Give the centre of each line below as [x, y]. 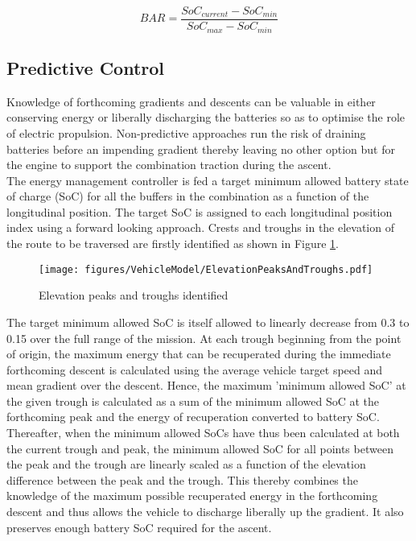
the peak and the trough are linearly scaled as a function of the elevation [186, 464]
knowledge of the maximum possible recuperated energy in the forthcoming [192, 496]
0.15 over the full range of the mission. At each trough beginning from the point [204, 338]
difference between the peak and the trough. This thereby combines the [182, 479]
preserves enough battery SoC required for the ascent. [139, 527]
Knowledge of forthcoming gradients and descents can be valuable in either [191, 101]
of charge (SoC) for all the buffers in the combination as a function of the [188, 196]
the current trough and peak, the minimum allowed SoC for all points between [200, 448]
